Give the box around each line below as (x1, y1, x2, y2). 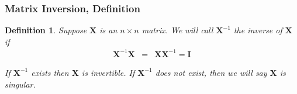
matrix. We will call (141, 24, 213, 36)
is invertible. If (81, 66, 135, 78)
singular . (5, 78, 36, 90)
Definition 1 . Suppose (5, 24, 87, 36)
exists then (31, 66, 69, 78)
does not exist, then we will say (155, 66, 267, 78)
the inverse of (233, 24, 282, 36)
